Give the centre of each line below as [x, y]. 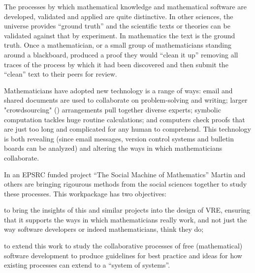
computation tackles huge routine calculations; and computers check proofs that [125, 119]
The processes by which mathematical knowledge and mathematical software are [126, 6]
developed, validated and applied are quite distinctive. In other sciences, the [119, 16]
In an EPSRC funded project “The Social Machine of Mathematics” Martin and [125, 174]
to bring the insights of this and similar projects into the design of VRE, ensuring [127, 210]
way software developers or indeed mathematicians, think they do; [104, 229]
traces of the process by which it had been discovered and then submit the [116, 64]
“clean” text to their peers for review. [61, 74]
